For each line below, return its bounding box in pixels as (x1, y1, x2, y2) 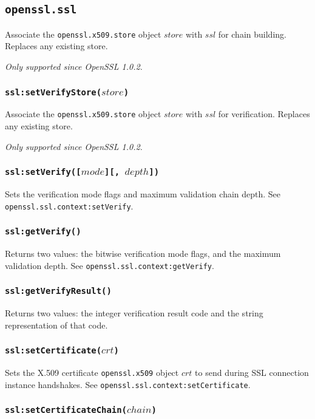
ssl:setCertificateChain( (5, 405, 127, 415)
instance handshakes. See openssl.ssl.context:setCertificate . (5, 378, 251, 390)
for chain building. (218, 27, 286, 40)
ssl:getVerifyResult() (5, 286, 112, 296)
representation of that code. (5, 318, 108, 331)
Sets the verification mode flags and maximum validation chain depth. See (5, 188, 281, 200)
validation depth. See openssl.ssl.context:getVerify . (5, 259, 214, 271)
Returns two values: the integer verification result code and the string (5, 307, 263, 319)
